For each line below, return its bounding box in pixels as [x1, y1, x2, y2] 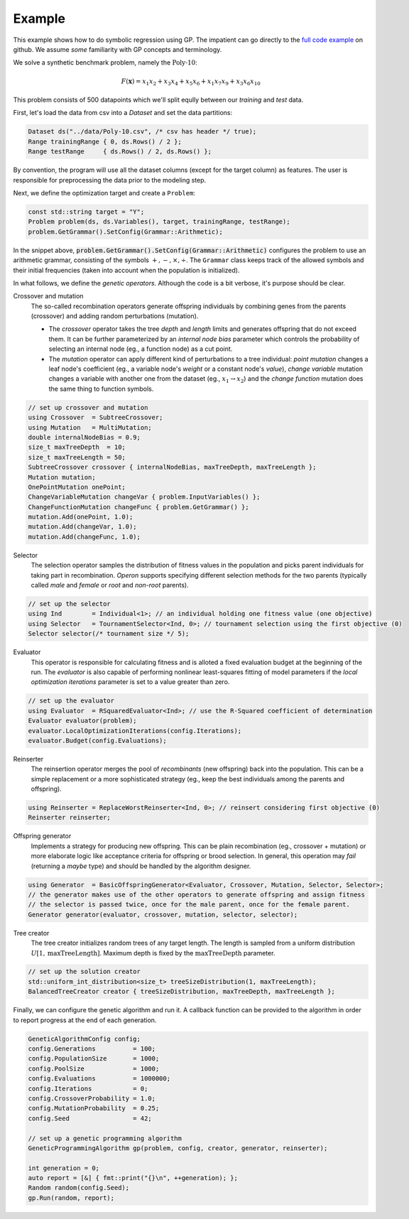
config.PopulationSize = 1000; [28, 1055, 160, 1063]
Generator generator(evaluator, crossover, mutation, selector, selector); [28, 910, 298, 919]
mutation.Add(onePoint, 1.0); [28, 513, 133, 521]
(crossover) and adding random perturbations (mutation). [31, 312, 199, 320]
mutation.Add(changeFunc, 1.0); [28, 533, 141, 541]
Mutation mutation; [28, 473, 96, 481]
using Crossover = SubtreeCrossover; [28, 413, 163, 422]
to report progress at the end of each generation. [13, 1016, 157, 1024]
